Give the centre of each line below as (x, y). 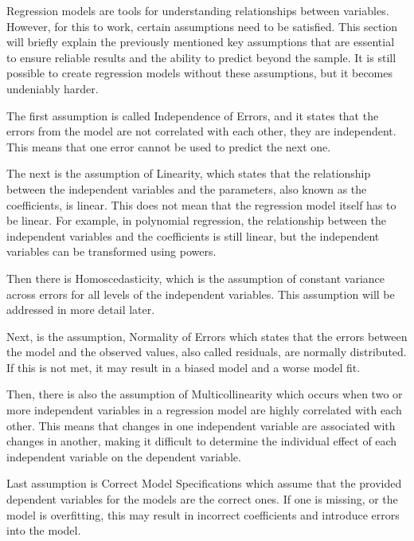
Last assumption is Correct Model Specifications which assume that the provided (204, 483)
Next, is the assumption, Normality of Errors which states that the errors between (207, 336)
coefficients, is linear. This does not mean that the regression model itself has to (201, 204)
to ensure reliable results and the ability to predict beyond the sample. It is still (201, 57)
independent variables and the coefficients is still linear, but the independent (193, 235)
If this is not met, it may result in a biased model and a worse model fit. (184, 367)
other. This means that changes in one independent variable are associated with (201, 425)
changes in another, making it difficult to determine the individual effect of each (202, 441)
